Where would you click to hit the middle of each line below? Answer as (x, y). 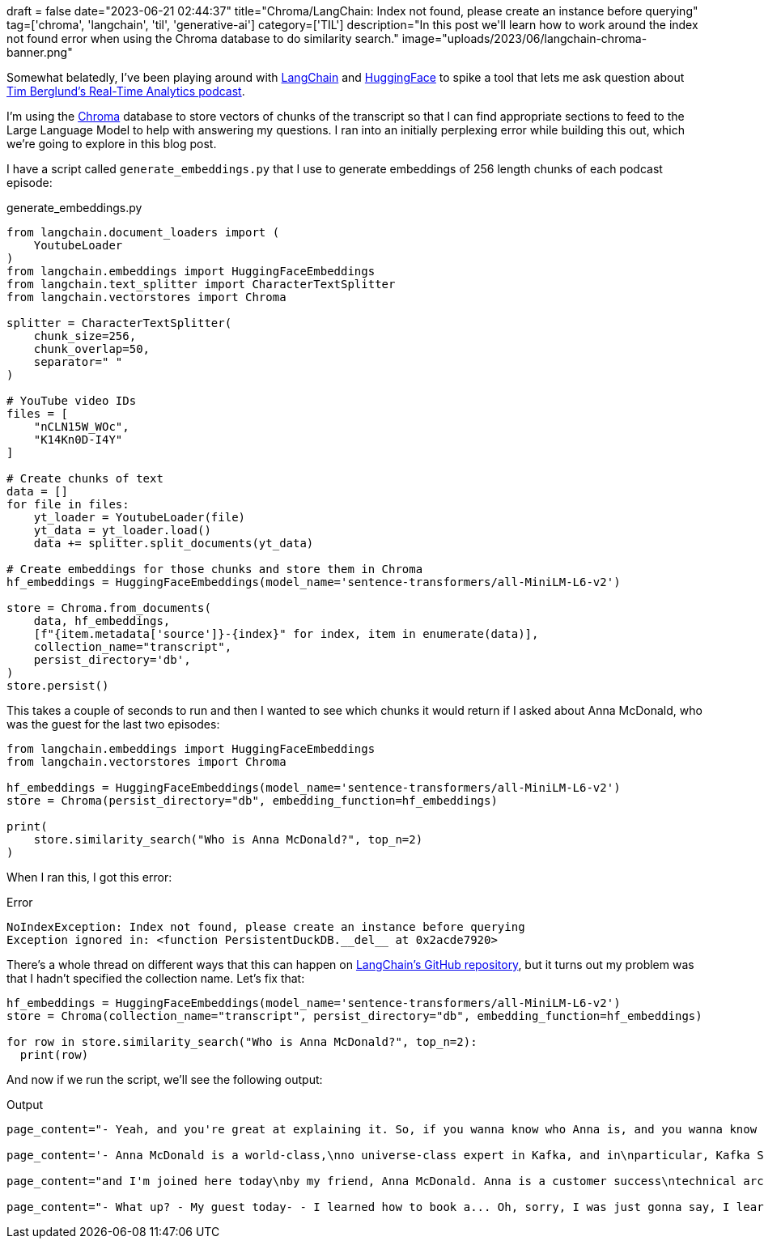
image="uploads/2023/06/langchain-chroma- (524, 38)
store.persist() (58, 686)
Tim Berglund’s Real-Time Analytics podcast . (126, 91)
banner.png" (40, 52)
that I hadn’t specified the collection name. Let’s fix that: (156, 978)
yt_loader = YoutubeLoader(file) (140, 517)
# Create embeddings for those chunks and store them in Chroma (215, 569)
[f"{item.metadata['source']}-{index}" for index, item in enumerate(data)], (286, 634)
